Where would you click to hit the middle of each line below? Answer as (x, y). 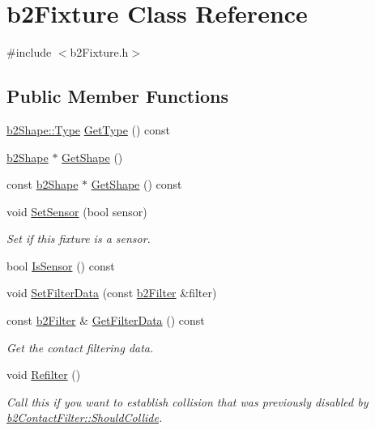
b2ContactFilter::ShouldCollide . (85, 417)
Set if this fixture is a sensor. (79, 238)
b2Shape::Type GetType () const (89, 129)
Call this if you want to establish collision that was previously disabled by (187, 401)
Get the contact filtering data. (80, 347)
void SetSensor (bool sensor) (77, 211)
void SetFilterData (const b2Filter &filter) (112, 293)
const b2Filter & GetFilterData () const (106, 320)
